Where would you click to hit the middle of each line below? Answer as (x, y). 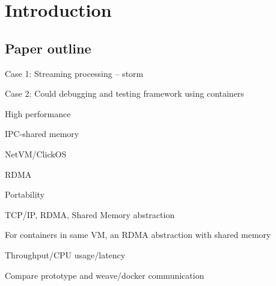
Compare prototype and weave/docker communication (105, 275)
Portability (25, 194)
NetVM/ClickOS (36, 154)
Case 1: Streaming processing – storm (74, 73)
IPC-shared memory (42, 134)
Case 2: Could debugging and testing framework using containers (124, 93)
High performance (38, 113)
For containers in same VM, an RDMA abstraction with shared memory (138, 235)
